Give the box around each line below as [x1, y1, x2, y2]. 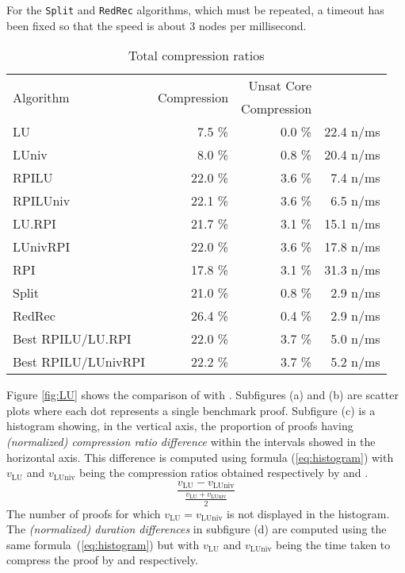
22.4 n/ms [324, 122, 380, 141]
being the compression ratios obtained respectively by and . [79, 464, 369, 481]
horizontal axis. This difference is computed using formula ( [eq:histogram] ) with [6, 448, 394, 465]
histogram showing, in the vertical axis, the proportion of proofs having [6, 417, 353, 434]
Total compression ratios [128, 46, 265, 65]
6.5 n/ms [330, 191, 380, 210]
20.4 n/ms [324, 145, 380, 164]
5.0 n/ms [330, 329, 380, 348]
